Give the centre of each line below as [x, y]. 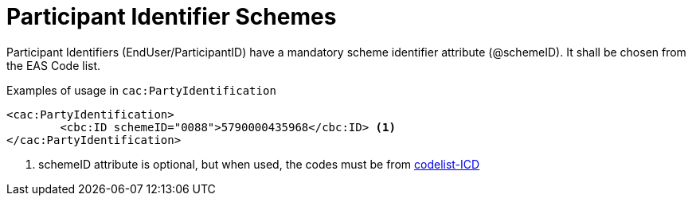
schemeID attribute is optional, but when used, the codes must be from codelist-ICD [259, 164]
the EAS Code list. [54, 65]
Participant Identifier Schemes [172, 17]
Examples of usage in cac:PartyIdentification [141, 90]
